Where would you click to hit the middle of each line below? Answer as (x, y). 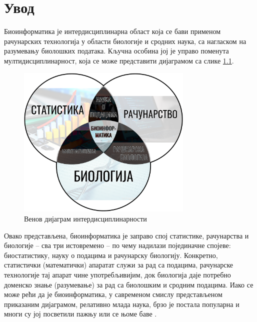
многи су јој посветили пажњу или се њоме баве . (80, 314)
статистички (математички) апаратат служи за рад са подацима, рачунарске (119, 265)
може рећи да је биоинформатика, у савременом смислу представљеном (113, 294)
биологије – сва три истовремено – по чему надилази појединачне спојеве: (117, 245)
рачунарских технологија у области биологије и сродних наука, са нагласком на (125, 41)
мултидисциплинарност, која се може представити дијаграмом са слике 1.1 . (119, 60)
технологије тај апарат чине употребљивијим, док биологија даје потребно (117, 274)
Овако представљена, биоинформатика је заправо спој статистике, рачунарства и (126, 235)
